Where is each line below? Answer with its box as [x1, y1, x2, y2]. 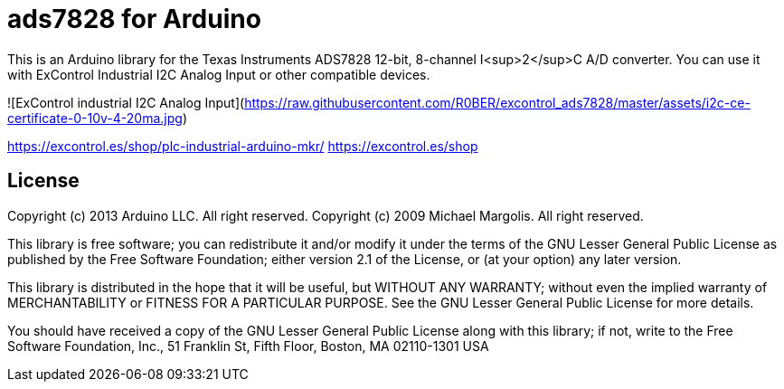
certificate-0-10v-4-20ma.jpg [7, 109, 183, 126]
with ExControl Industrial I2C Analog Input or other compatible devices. [7, 66, 430, 82]
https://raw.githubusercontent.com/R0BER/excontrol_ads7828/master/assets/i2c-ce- [244, 94, 751, 110]
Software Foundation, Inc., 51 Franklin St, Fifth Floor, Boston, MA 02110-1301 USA [7, 337, 489, 354]
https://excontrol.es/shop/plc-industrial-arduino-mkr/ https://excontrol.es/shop [7, 138, 478, 154]
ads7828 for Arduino [7, 4, 261, 34]
